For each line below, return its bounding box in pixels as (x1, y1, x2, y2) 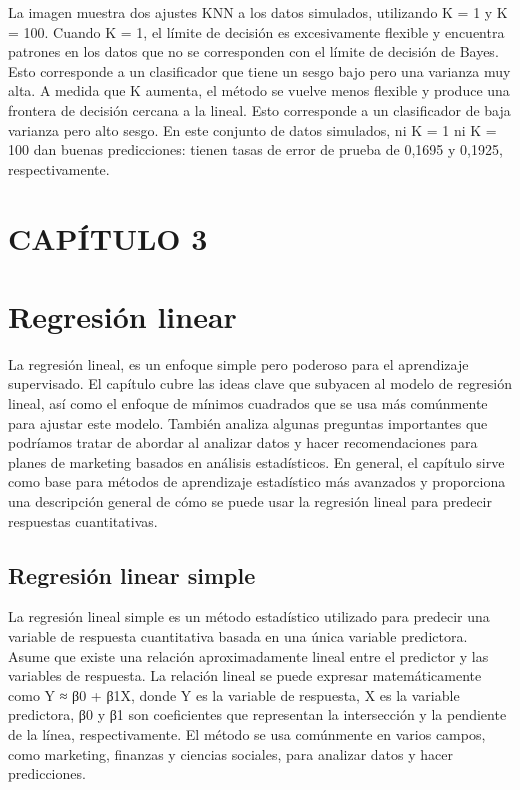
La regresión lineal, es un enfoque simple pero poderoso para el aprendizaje (8, 353, 469, 374)
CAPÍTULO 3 (8, 217, 208, 258)
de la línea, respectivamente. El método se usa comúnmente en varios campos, (8, 723, 486, 744)
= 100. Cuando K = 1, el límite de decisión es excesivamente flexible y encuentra (8, 21, 505, 42)
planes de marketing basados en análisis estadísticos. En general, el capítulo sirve (8, 451, 505, 472)
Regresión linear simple (8, 559, 256, 590)
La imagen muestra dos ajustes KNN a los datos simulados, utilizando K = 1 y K (8, 2, 508, 22)
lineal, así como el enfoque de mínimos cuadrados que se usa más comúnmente (8, 393, 488, 414)
